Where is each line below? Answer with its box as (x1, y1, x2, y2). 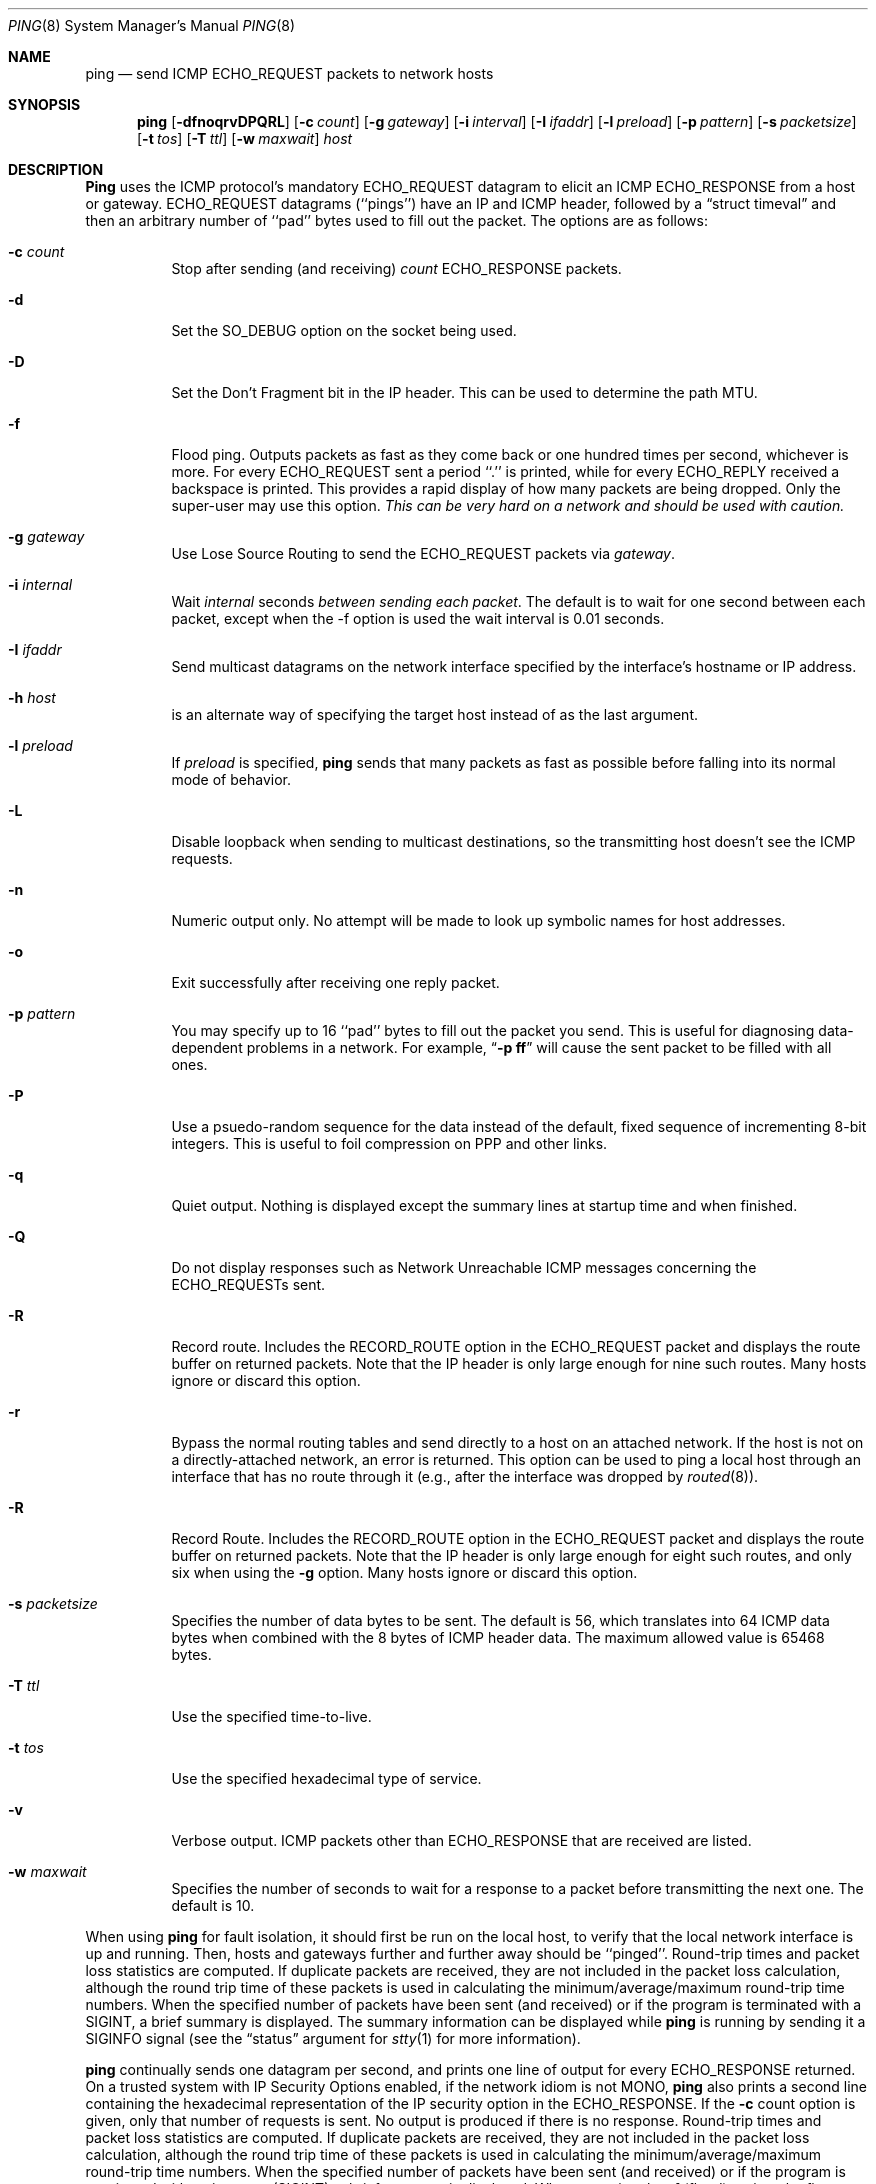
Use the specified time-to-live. (171, 1708, 372, 1725)
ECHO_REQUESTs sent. (171, 1276, 326, 1293)
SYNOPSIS (8, 96, 81, 113)
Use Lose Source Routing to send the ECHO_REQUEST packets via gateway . (171, 545, 675, 562)
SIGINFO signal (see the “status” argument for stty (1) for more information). (85, 2030, 581, 2047)
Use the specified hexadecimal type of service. (171, 1770, 482, 1787)
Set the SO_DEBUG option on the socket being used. (171, 322, 517, 339)
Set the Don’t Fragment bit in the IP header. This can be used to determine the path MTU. (171, 384, 758, 401)
